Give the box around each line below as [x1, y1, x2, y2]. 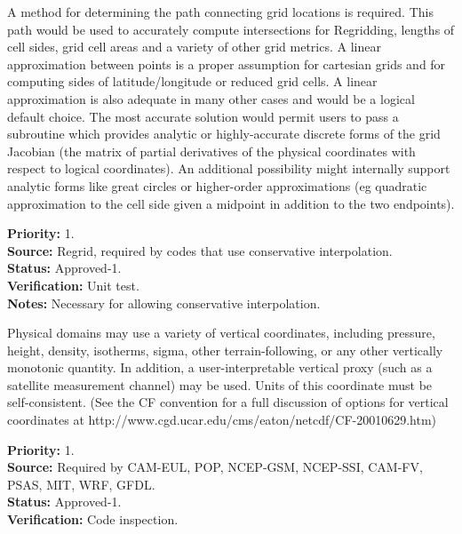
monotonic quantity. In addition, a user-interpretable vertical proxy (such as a [7, 358, 433, 377]
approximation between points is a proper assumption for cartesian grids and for [7, 54, 446, 73]
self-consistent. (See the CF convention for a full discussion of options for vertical [7, 393, 449, 411]
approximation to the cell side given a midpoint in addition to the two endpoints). [7, 194, 455, 212]
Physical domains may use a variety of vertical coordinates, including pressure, [7, 323, 435, 342]
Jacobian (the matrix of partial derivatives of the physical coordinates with [7, 141, 416, 160]
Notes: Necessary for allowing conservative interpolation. [7, 293, 321, 312]
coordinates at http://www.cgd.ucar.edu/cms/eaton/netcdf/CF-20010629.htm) [7, 410, 437, 429]
